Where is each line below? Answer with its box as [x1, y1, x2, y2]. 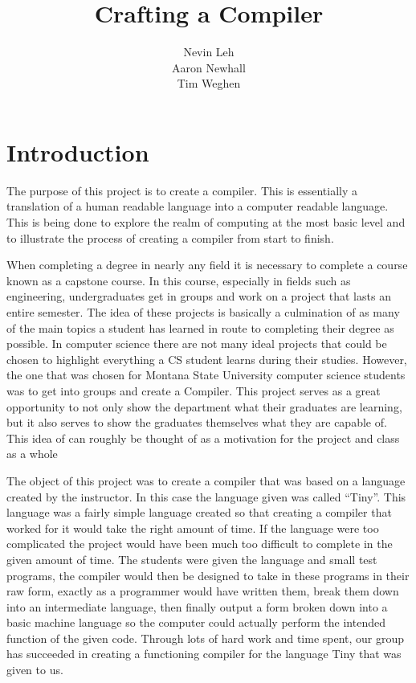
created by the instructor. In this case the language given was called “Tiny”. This [6, 488, 406, 505]
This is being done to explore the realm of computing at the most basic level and [6, 214, 406, 231]
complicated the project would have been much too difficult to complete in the [6, 535, 393, 552]
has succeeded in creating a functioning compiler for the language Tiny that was [6, 645, 402, 662]
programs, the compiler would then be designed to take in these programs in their [6, 566, 410, 583]
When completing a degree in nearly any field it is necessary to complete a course [6, 256, 408, 273]
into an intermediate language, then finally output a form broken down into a [6, 598, 388, 615]
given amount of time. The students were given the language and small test [6, 550, 377, 567]
